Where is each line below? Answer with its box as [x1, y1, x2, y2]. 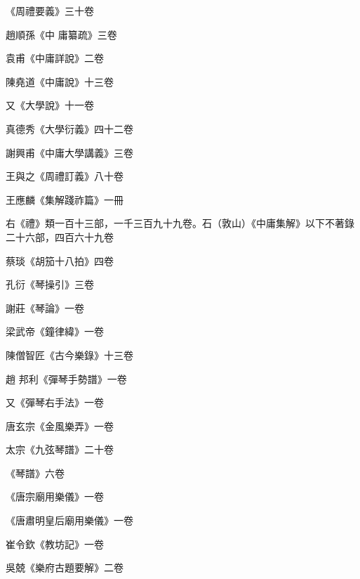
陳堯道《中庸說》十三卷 [6, 74, 114, 89]
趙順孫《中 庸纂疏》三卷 [6, 27, 117, 41]
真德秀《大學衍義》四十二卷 [6, 121, 133, 136]
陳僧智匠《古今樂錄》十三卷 [6, 347, 133, 362]
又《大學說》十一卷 [6, 98, 94, 112]
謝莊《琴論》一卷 [6, 300, 84, 315]
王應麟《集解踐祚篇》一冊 [6, 192, 124, 207]
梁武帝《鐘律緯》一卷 [6, 324, 104, 339]
